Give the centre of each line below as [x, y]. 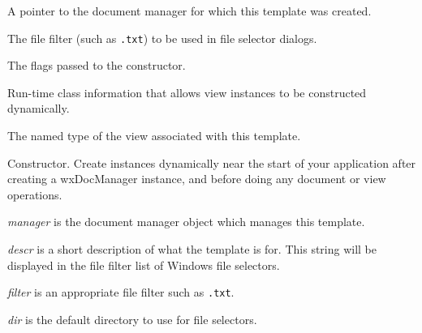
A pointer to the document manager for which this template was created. [189, 11]
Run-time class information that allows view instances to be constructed [187, 92]
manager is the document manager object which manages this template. [186, 222]
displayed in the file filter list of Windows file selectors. [144, 265]
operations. [35, 194]
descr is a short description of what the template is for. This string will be [192, 249]
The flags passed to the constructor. [97, 65]
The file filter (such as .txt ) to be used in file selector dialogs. [162, 38]
